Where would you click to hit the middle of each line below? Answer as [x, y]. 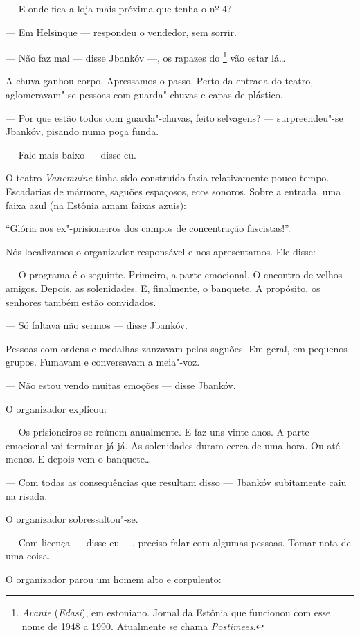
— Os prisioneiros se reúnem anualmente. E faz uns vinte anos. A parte [157, 432]
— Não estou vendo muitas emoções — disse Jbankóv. [121, 385]
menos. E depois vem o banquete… [79, 459]
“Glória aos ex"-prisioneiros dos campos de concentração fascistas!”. [148, 228]
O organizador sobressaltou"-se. [72, 519]
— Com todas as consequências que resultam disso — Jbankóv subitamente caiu [176, 482]
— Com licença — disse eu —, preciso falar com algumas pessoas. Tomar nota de [178, 542]
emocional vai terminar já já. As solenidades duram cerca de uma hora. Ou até [173, 445]
